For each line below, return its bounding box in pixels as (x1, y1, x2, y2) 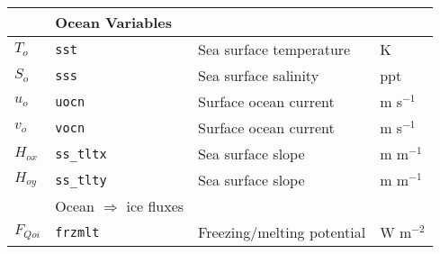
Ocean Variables (55, 12, 173, 32)
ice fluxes (126, 195, 184, 216)
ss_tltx (55, 146, 107, 161)
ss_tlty (55, 172, 107, 187)
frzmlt (55, 224, 100, 240)
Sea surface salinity (198, 65, 319, 86)
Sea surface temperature (198, 39, 351, 59)
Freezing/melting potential (198, 222, 366, 242)
